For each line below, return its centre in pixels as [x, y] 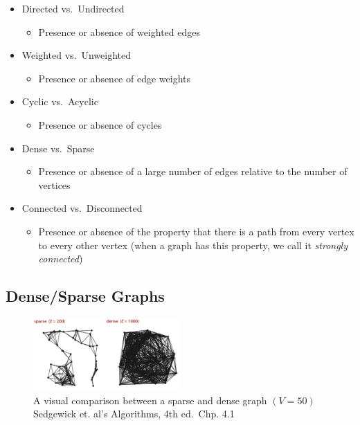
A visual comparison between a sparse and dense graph [150, 400]
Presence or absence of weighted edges [119, 31]
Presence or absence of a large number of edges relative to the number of [193, 171]
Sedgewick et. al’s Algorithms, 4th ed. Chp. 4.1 [134, 414]
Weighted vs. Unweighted [76, 55]
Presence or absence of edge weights [114, 78]
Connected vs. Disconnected [82, 208]
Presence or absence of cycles [100, 124]
